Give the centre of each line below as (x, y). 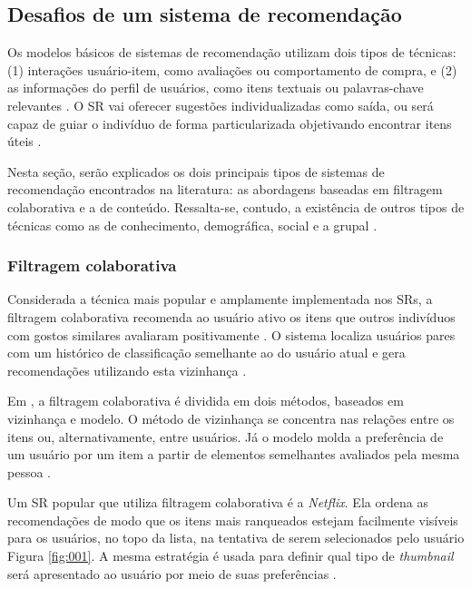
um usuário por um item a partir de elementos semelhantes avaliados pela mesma (234, 454)
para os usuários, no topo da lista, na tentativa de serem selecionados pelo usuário (236, 538)
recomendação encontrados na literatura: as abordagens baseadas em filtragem (225, 189)
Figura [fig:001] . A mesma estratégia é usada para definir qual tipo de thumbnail (231, 556)
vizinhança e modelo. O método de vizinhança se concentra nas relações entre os (231, 418)
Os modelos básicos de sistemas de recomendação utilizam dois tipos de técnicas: (232, 52)
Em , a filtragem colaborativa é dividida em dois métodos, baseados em (206, 401)
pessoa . (29, 471)
